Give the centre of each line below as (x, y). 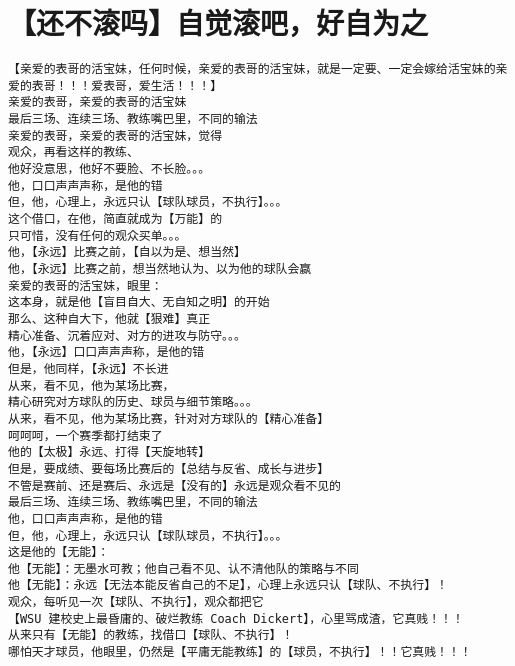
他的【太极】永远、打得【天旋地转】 (109, 452)
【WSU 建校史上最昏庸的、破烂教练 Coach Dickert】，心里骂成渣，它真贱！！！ (236, 618)
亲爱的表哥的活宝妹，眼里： (85, 285)
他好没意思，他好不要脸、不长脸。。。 (109, 169)
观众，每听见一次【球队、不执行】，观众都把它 (136, 602)
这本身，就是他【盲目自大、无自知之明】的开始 (139, 302)
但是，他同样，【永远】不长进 (88, 368)
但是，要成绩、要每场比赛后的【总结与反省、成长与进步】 (169, 468)
